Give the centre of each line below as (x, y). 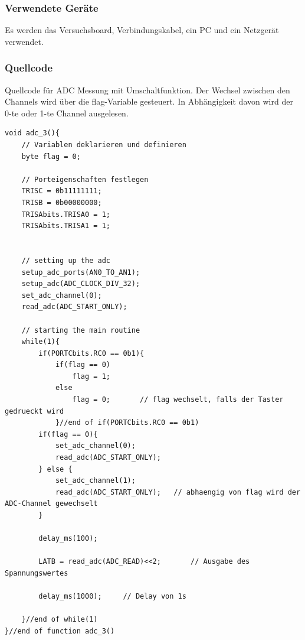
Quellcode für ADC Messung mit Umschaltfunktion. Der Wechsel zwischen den (147, 90)
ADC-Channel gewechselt (51, 504)
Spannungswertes (37, 573)
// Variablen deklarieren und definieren (104, 145)
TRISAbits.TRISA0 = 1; (66, 214)
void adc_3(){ (32, 133)
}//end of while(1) (60, 620)
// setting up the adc (66, 260)
